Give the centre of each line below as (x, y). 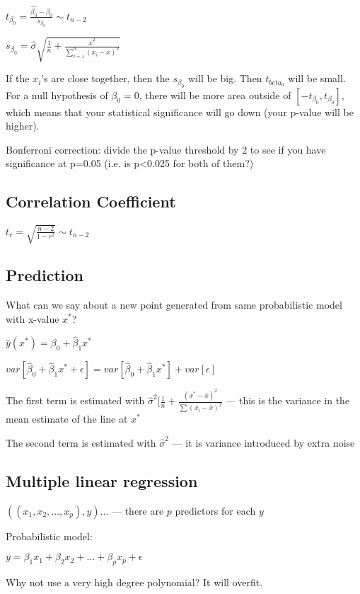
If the (18, 78)
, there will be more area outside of (215, 95)
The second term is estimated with (81, 442)
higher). (23, 126)
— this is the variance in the (288, 400)
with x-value (33, 318)
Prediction (45, 275)
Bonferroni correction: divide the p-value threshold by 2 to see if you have (166, 149)
